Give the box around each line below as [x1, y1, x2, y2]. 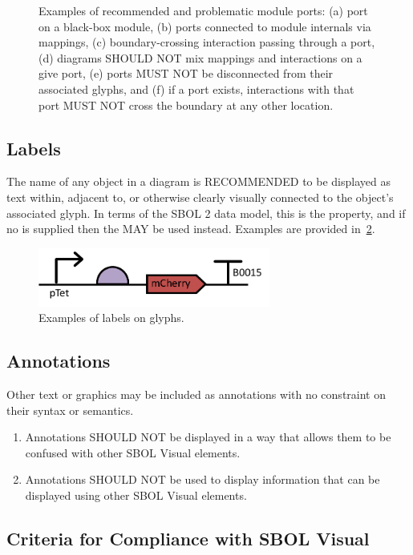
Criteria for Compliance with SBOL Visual [6, 525, 370, 550]
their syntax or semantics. [6, 401, 134, 418]
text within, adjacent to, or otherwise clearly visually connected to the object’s [6, 188, 394, 205]
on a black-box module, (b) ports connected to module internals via [38, 18, 371, 34]
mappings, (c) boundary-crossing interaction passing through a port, [38, 34, 375, 50]
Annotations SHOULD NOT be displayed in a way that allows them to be [25, 428, 391, 445]
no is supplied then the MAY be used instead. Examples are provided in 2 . [6, 220, 375, 237]
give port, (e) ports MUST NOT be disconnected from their [38, 65, 334, 82]
